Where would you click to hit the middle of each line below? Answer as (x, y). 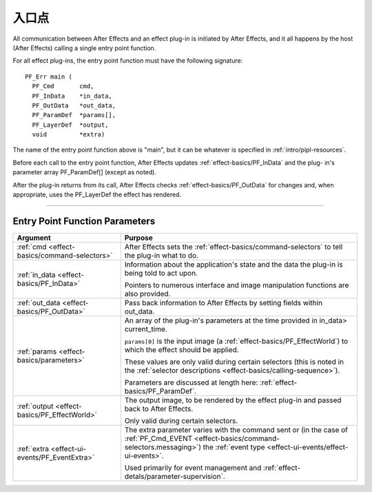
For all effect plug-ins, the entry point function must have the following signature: (128, 61)
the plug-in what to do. (162, 255)
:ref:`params (37, 351)
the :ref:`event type (234, 447)
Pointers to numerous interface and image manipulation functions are (237, 285)
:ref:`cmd (32, 247)
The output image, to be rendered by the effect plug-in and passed (233, 400)
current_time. (146, 329)
